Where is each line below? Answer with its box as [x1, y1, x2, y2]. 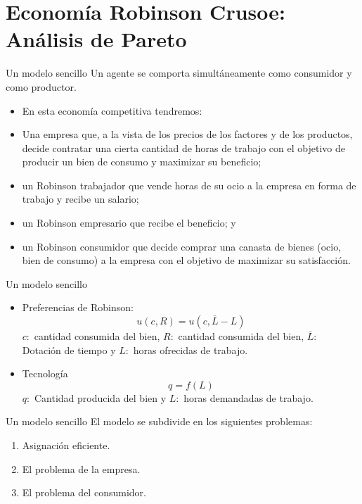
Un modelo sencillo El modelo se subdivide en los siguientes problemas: [6, 414, 313, 429]
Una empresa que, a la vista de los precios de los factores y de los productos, [22, 127, 353, 141]
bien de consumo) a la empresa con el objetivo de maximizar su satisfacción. [22, 253, 351, 267]
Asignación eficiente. [22, 438, 110, 452]
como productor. [6, 79, 77, 94]
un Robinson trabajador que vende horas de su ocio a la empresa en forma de [22, 177, 356, 192]
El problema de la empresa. [22, 461, 141, 476]
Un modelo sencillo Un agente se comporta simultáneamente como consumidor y [6, 65, 352, 80]
